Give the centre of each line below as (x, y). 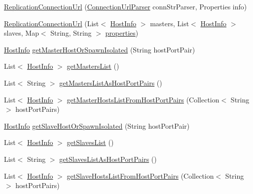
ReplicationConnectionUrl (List (52, 23)
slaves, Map (21, 33)
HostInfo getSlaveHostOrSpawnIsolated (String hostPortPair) (97, 125)
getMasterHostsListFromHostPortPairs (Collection (143, 99)
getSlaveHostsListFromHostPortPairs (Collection (140, 175)
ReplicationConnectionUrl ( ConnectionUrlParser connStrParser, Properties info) (126, 6)
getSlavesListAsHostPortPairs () (108, 159)
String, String (71, 33)
